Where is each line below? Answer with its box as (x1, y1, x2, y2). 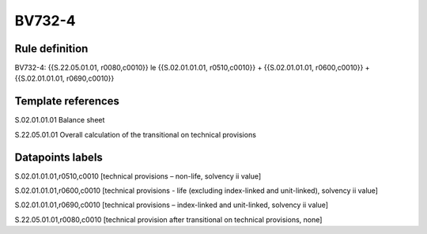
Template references (14, 95, 120, 108)
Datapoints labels (14, 150, 103, 164)
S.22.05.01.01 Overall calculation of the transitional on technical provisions (14, 130, 257, 139)
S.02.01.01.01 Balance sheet (14, 115, 105, 125)
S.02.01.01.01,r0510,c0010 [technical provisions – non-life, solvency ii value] (14, 171, 262, 181)
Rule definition (14, 42, 89, 55)
